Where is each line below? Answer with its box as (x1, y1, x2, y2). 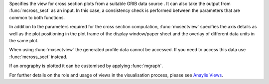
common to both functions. (9, 14, 65, 20)
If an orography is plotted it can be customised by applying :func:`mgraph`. (9, 63, 163, 69)
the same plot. (9, 37, 39, 43)
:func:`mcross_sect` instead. (9, 54, 68, 60)
